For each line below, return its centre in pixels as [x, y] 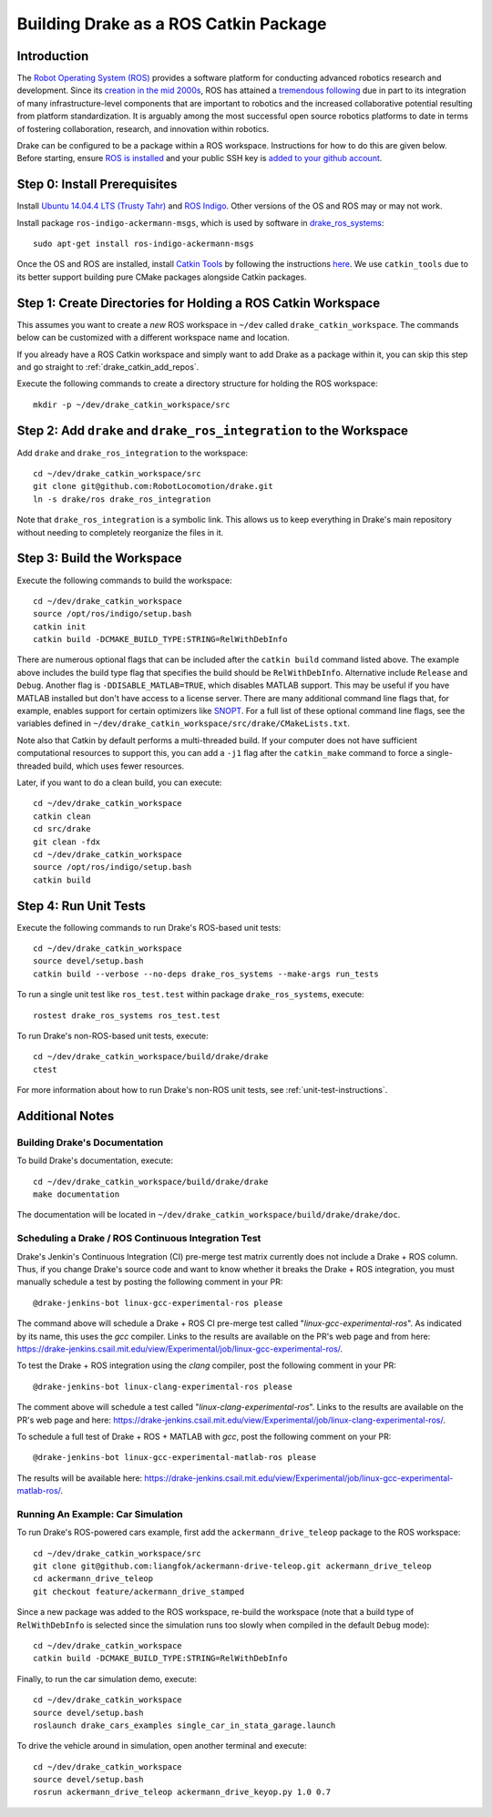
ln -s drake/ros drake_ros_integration [122, 499]
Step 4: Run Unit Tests [81, 906]
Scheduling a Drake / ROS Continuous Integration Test [139, 1239]
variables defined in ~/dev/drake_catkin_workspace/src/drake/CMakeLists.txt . [184, 723]
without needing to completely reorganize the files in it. [120, 532]
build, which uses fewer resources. [119, 766]
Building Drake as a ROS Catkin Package [172, 24]
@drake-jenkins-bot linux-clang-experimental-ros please [163, 1386]
